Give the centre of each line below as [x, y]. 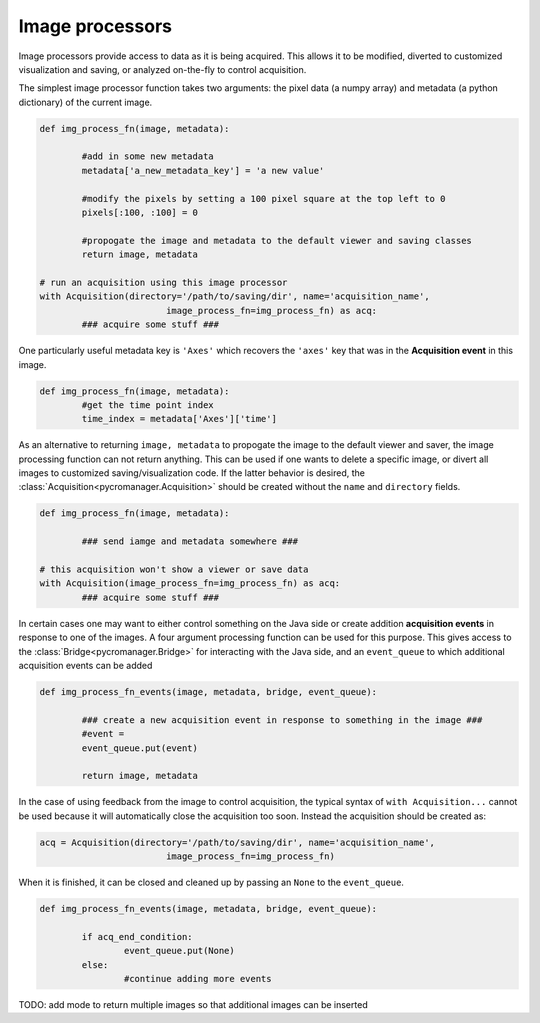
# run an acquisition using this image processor [163, 282]
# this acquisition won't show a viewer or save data [174, 569]
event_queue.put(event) [140, 748]
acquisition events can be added [85, 665]
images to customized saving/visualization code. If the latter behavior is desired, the [191, 473]
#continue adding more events [197, 978]
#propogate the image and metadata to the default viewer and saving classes [276, 240]
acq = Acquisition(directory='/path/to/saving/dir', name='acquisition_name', [237, 842]
